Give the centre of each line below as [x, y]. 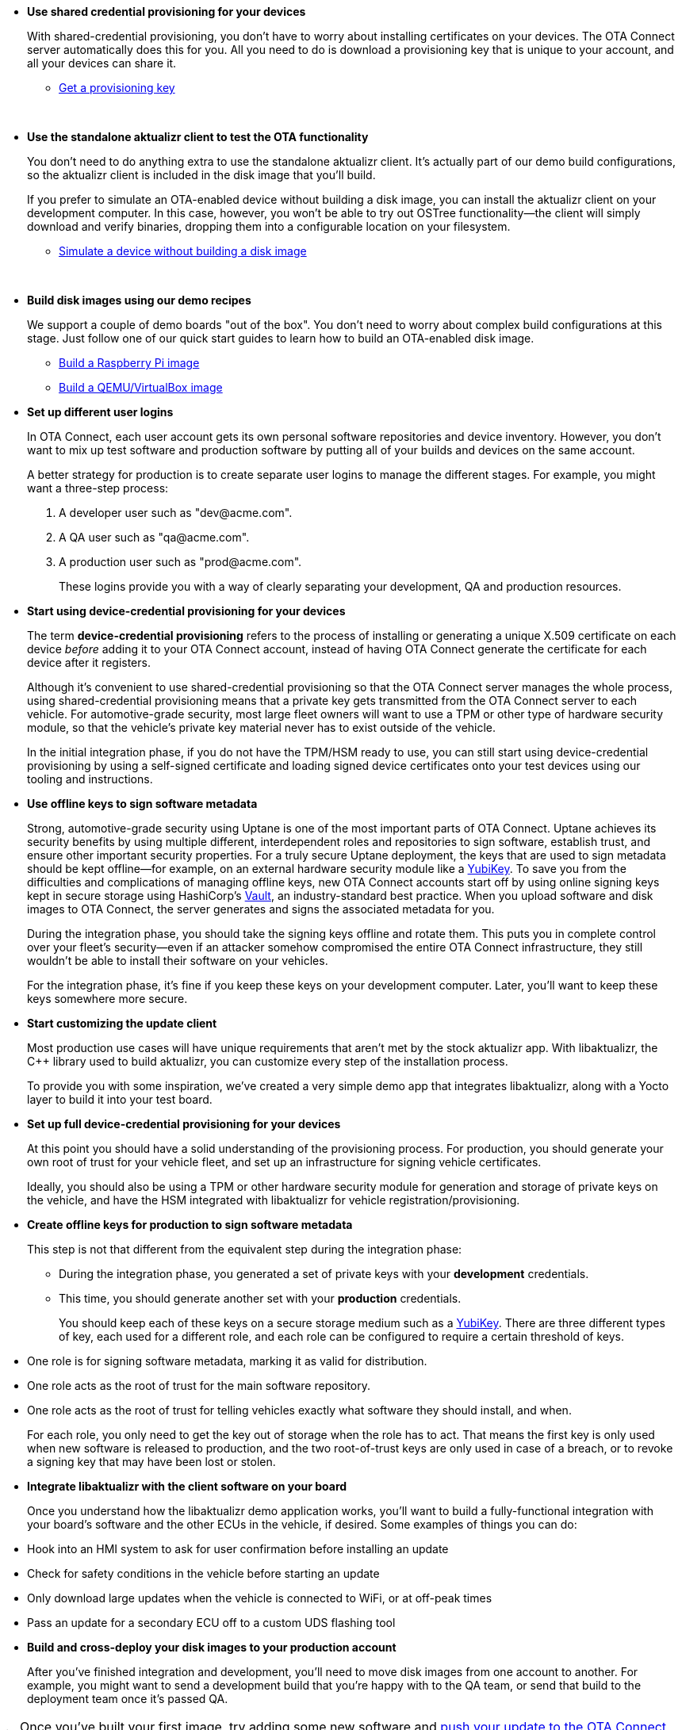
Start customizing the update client [122, 1023]
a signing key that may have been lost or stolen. [151, 1462]
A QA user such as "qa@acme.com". [154, 537]
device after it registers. [89, 662]
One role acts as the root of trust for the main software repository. [199, 1386]
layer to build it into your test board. [120, 1099]
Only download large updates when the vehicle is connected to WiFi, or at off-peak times [260, 1598]
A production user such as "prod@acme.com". [180, 562]
